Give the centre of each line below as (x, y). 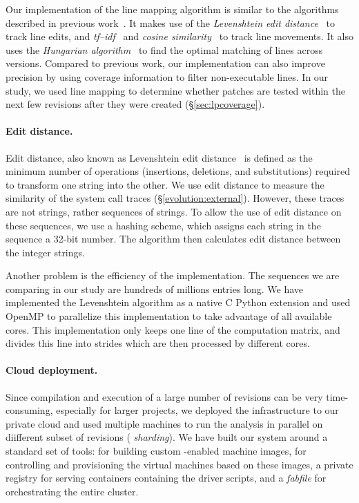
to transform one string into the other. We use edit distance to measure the (165, 184)
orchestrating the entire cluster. (72, 491)
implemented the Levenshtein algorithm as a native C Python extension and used (178, 302)
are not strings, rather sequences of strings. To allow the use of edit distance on (174, 211)
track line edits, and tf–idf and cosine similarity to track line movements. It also (179, 36)
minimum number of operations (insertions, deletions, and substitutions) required (178, 171)
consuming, (29, 410)
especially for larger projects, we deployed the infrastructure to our (197, 410)
